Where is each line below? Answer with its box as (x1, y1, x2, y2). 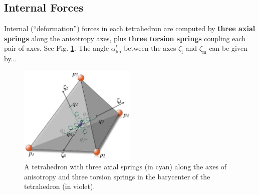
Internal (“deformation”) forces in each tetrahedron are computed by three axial (4, 23, 255, 34)
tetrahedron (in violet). (24, 181, 95, 191)
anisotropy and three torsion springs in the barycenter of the (24, 171, 210, 181)
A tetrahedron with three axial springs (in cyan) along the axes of (24, 161, 227, 172)
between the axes (124, 43, 176, 53)
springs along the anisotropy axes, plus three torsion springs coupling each (4, 33, 246, 43)
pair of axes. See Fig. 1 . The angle (4, 43, 109, 53)
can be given (209, 43, 248, 53)
